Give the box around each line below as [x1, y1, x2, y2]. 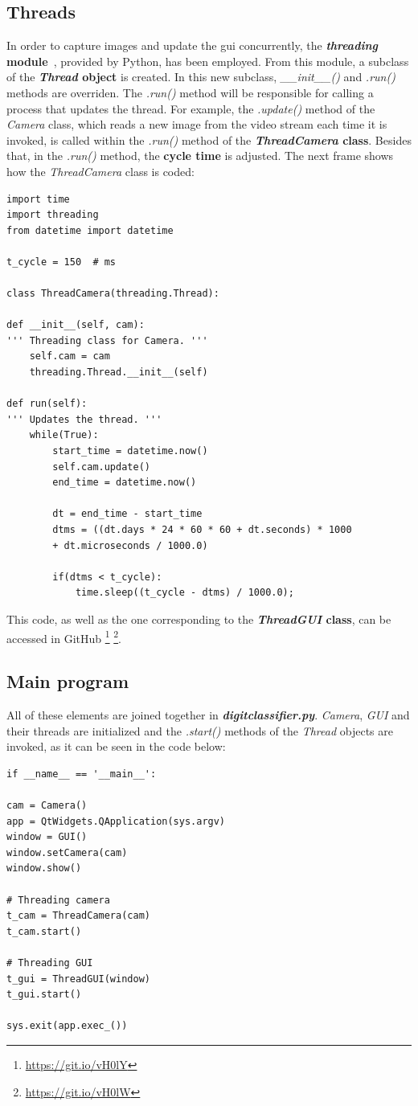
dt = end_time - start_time [52, 508, 203, 520]
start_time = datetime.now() [52, 445, 208, 457]
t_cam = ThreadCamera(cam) [6, 910, 150, 922]
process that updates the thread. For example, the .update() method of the [6, 100, 375, 117]
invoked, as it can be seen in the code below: [6, 738, 226, 755]
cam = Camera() [6, 800, 88, 811]
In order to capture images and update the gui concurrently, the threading [6, 37, 378, 54]
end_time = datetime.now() [52, 477, 197, 489]
